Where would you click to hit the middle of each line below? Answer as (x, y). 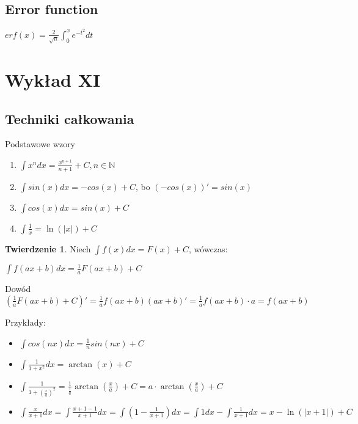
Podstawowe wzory (40, 144)
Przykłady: (25, 322)
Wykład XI (53, 79)
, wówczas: (208, 248)
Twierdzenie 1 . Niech (48, 248)
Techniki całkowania (70, 118)
